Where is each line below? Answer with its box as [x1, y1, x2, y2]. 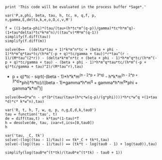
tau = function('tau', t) [5, 112, 57, 117]
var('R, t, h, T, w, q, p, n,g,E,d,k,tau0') [5, 107, 97, 112]
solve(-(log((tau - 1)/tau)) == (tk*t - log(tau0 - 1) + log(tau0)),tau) [5, 142, 158, 146]
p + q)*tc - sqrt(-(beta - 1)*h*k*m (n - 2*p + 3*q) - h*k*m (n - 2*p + [12, 73, 138, 79]
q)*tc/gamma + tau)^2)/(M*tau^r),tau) [5, 64, 83, 69]
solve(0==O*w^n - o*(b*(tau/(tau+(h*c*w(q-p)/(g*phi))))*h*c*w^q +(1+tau [5, 95, 158, 100]
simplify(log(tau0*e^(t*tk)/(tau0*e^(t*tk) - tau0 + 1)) [5, 150, 123, 155]
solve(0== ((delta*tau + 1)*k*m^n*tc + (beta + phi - [5, 47, 118, 52]
